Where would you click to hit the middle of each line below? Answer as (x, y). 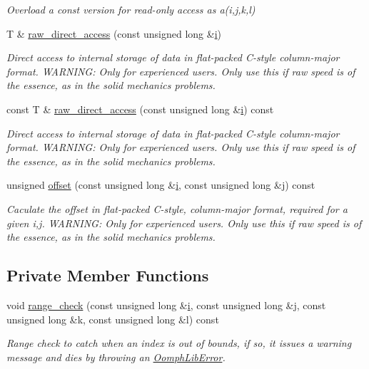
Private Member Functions (108, 275)
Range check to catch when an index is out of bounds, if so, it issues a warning (179, 343)
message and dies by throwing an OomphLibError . (116, 357)
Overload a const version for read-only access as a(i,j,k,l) (131, 9)
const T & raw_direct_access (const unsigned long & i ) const (140, 109)
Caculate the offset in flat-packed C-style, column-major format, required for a (177, 208)
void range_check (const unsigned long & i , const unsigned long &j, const (166, 305)
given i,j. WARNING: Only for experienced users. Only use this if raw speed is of (184, 223)
